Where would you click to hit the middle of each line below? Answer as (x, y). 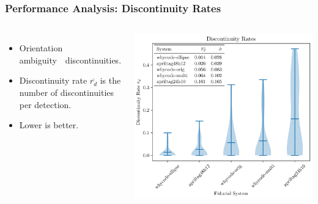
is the (110, 80)
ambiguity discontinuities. (70, 60)
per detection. (45, 104)
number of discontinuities (67, 92)
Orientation (41, 48)
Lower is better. (49, 125)
